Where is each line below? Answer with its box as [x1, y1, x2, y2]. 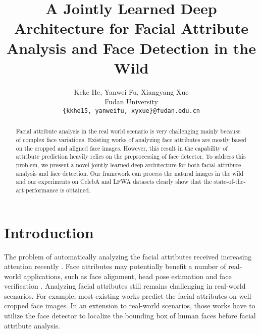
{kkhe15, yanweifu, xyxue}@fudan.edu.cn [62, 107, 200, 114]
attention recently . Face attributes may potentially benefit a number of [4, 261, 226, 272]
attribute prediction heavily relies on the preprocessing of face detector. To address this [16, 152, 246, 161]
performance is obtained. [25, 185, 91, 194]
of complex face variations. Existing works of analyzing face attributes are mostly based [16, 135, 246, 144]
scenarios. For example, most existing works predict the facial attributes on [4, 290, 237, 301]
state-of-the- [214, 177, 246, 186]
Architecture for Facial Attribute [14, 18, 249, 38]
